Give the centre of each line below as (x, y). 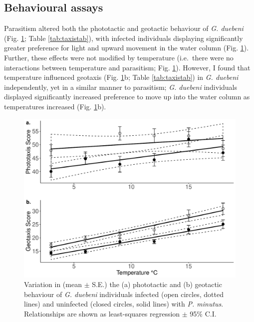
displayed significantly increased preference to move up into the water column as (127, 97)
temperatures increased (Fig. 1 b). (55, 106)
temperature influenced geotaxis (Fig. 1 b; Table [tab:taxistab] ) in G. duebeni (121, 77)
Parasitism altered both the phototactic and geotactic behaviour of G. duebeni (124, 28)
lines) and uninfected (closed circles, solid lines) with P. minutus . (124, 304)
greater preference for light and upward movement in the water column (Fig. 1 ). (127, 48)
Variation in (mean (53, 284)
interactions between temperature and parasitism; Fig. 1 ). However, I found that (127, 67)
